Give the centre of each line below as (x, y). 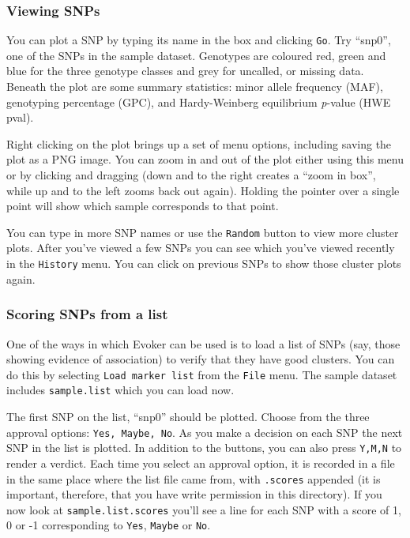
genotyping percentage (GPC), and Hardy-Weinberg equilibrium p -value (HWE (199, 102)
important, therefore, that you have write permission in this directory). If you (194, 494)
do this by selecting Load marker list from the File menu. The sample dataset (202, 374)
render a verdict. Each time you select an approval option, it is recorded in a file (201, 463)
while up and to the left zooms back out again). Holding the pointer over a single (203, 190)
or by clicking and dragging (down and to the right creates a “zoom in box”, (191, 175)
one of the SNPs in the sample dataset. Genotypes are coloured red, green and (196, 55)
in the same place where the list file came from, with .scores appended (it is (194, 478)
